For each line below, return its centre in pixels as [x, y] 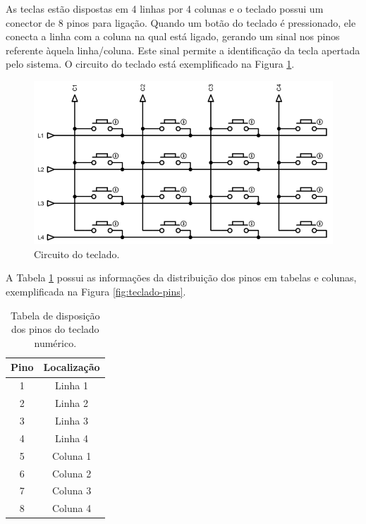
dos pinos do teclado [55, 329]
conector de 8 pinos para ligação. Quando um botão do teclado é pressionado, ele [181, 22]
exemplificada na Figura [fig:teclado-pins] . [96, 292]
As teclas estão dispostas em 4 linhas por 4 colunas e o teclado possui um [165, 8]
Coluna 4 [72, 508]
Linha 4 [72, 438]
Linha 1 [72, 385]
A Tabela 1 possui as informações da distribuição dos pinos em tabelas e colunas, [181, 278]
